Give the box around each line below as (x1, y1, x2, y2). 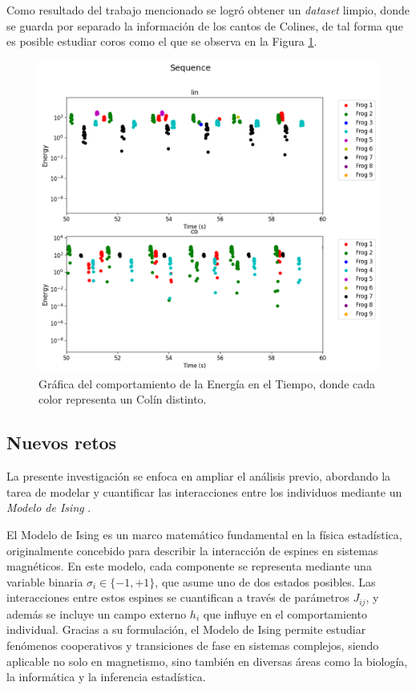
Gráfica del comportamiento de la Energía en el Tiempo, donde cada (38, 375, 376, 392)
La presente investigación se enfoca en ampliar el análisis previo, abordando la (6, 468, 391, 485)
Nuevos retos (6, 430, 117, 455)
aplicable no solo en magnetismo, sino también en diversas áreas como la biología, (6, 652, 408, 669)
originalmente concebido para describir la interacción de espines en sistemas (6, 542, 378, 558)
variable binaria (6, 573, 83, 590)
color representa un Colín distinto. (38, 391, 207, 408)
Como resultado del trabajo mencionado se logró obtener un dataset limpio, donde (6, 2, 410, 18)
